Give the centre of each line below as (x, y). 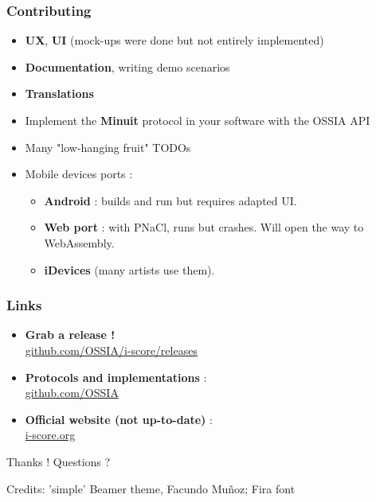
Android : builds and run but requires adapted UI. (170, 200)
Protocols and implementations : (116, 377)
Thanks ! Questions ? (59, 461)
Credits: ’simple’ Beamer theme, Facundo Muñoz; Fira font (151, 488)
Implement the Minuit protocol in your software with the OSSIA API (198, 120)
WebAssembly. (79, 242)
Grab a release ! (70, 335)
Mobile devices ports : (79, 174)
